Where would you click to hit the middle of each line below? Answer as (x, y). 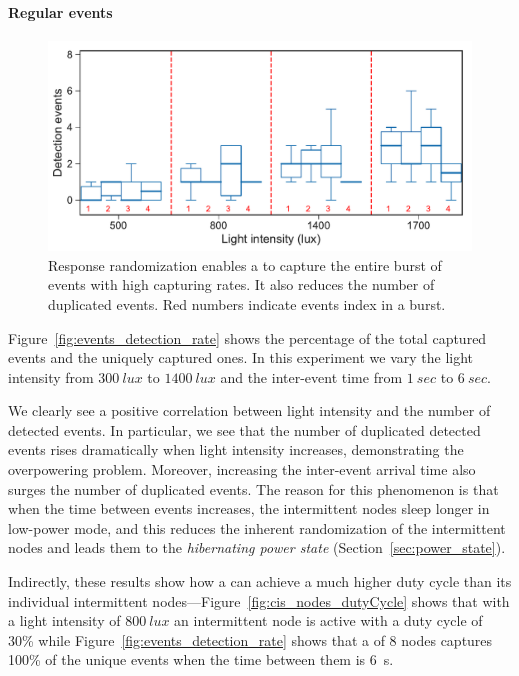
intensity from (51, 376)
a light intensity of (64, 620)
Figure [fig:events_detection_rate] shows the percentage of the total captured (247, 337)
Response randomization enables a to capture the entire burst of (245, 264)
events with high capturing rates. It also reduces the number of (241, 284)
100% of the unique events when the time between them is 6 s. (201, 659)
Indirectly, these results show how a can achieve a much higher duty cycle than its (260, 581)
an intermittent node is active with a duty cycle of (328, 620)
